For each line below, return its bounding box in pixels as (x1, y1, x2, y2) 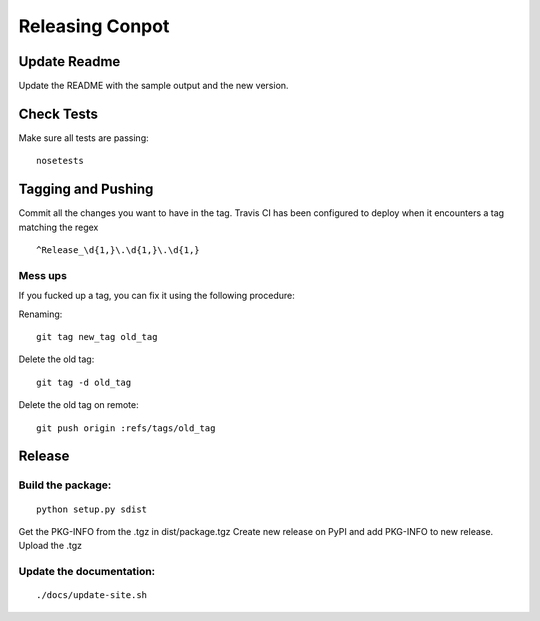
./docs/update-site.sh (36, 590, 148, 601)
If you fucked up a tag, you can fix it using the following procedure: (18, 290, 295, 302)
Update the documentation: (18, 565, 156, 579)
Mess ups (18, 268, 67, 282)
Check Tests (18, 105, 99, 122)
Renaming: (18, 308, 63, 320)
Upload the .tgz (18, 540, 83, 552)
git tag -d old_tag (36, 376, 132, 388)
